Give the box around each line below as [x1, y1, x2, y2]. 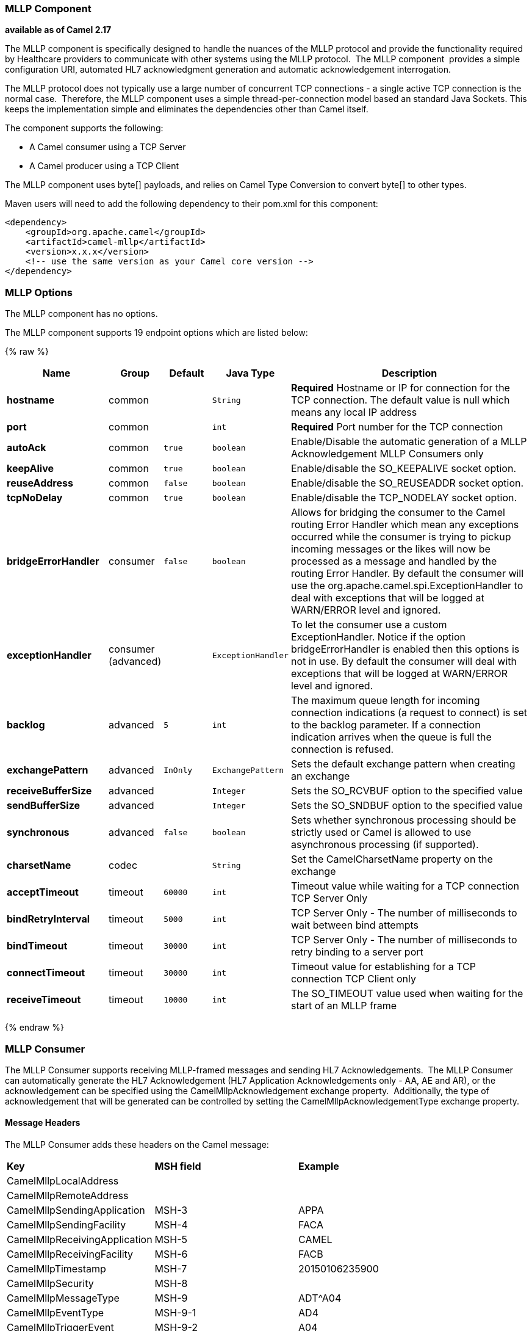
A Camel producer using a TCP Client [29, 161, 179, 172]
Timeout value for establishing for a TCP [290, 960, 476, 973]
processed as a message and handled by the [290, 555, 497, 568]
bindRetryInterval [7, 913, 90, 926]
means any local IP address [290, 406, 417, 419]
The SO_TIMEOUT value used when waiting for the [290, 987, 523, 1000]
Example [298, 1160, 339, 1173]
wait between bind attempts [290, 919, 419, 932]
